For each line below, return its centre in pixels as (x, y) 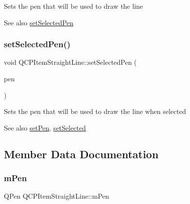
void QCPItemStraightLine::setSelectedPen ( (70, 62)
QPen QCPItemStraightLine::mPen (57, 196)
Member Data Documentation (81, 154)
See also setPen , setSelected (45, 127)
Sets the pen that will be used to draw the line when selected (95, 111)
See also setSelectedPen (39, 22)
